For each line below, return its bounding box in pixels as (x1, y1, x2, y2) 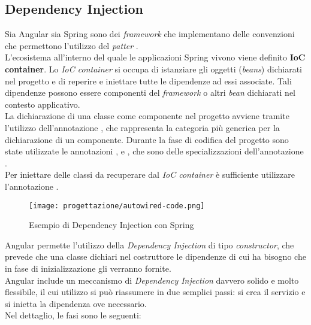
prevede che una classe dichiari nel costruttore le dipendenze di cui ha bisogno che (5, 250, 306, 263)
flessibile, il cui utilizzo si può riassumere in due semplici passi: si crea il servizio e (5, 285, 306, 298)
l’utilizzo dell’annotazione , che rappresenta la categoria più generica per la (5, 121, 280, 133)
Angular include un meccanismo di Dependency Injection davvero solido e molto (5, 274, 299, 286)
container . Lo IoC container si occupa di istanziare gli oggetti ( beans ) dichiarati (5, 62, 302, 75)
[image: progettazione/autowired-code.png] (29, 201, 205, 210)
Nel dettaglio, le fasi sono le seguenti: (5, 309, 141, 321)
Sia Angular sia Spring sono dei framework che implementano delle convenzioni (5, 28, 295, 40)
